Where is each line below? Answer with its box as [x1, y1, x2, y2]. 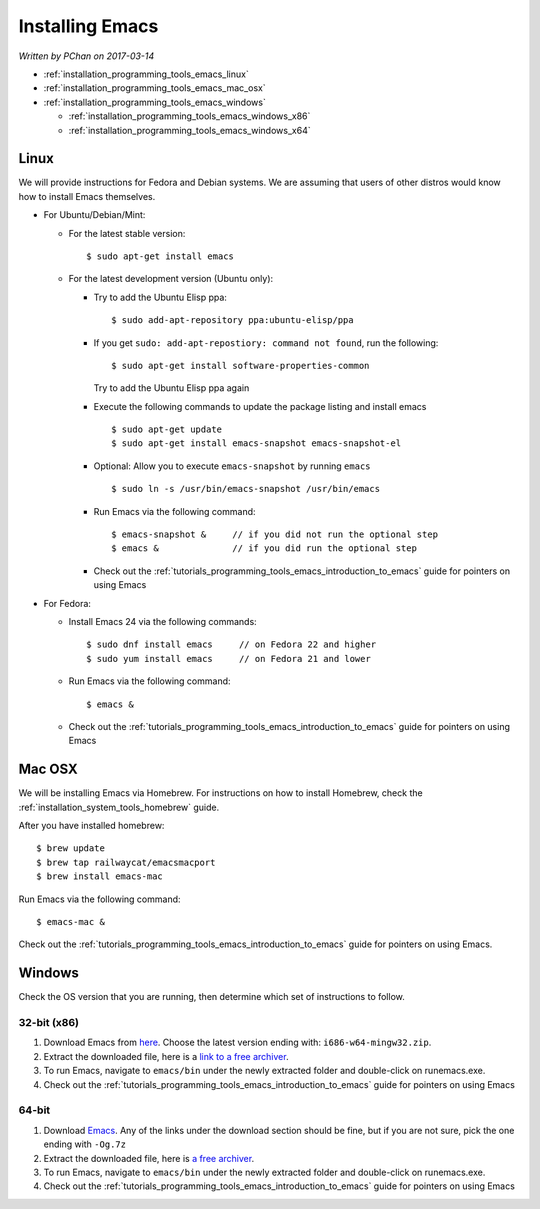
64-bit [18, 1103, 51, 1117]
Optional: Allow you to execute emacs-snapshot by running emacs [93, 460, 371, 472]
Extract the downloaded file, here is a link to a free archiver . [43, 1050, 289, 1062]
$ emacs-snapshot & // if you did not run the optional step [111, 529, 439, 540]
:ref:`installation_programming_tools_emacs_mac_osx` [43, 82, 266, 94]
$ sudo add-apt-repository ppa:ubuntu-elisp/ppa [111, 315, 354, 326]
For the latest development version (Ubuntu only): [68, 273, 274, 285]
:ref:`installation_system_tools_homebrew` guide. [18, 801, 220, 813]
